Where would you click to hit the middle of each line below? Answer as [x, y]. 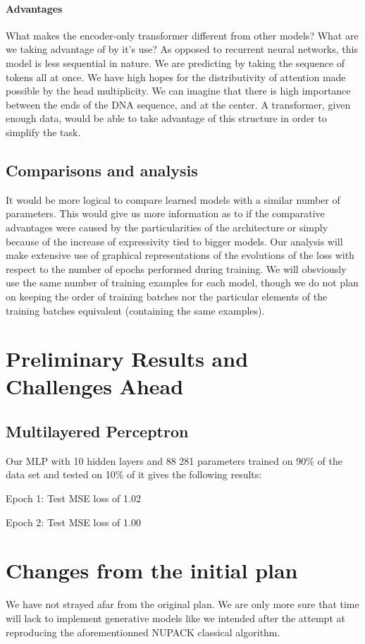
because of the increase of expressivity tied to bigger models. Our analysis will [174, 241]
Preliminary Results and [127, 359]
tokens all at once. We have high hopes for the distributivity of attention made [176, 77]
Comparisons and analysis [102, 170]
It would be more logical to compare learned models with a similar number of [173, 199]
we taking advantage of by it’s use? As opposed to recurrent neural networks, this [182, 49]
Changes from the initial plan [152, 570]
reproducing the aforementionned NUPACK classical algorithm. [143, 632]
